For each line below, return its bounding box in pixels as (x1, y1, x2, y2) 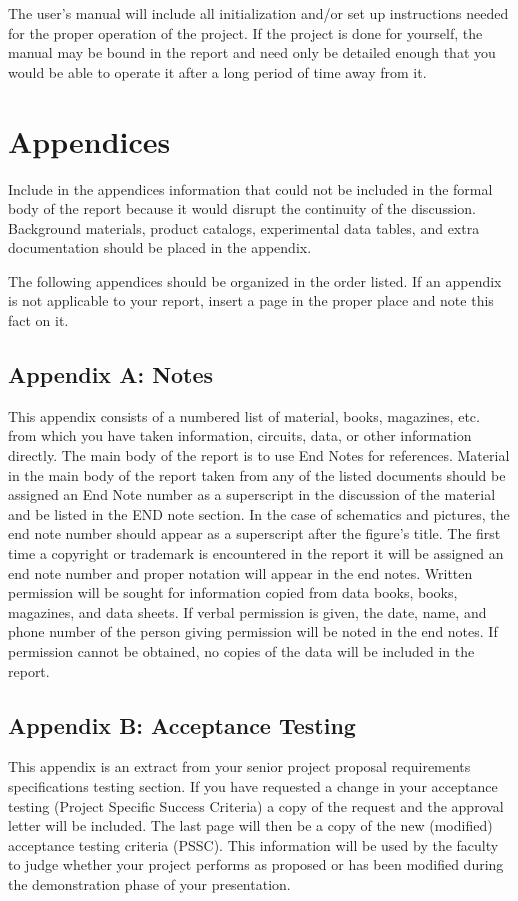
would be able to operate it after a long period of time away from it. (8, 61, 427, 82)
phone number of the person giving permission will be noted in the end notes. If (8, 621, 498, 642)
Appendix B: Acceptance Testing (8, 709, 356, 740)
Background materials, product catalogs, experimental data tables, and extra (8, 217, 480, 238)
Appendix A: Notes (8, 359, 214, 390)
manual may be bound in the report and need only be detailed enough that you (8, 42, 496, 63)
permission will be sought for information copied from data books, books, (8, 582, 458, 603)
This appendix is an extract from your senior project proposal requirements (8, 756, 471, 777)
